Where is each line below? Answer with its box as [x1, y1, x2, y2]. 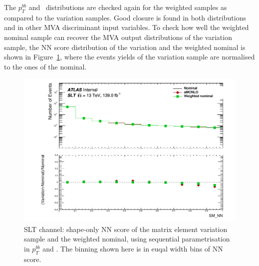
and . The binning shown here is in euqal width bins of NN [42, 243, 223, 254]
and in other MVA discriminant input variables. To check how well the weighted [4, 22, 249, 32]
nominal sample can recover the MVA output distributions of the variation [4, 31, 232, 42]
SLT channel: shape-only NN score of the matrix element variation [24, 223, 228, 234]
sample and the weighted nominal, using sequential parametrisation [24, 233, 230, 244]
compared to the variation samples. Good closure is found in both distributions [4, 12, 246, 22]
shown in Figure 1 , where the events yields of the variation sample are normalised [4, 51, 255, 62]
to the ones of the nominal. [4, 61, 87, 71]
